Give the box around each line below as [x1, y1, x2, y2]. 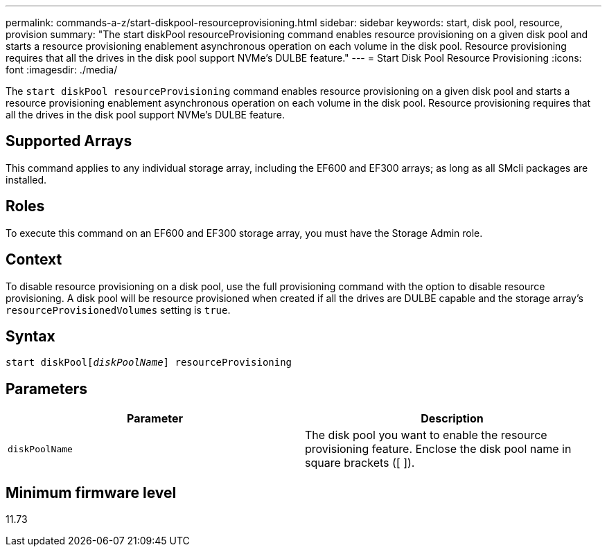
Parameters [6, 380, 87, 398]
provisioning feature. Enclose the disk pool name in [305, 442, 572, 456]
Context [6, 251, 62, 269]
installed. [6, 173, 47, 186]
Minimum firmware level [6, 483, 177, 501]
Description [421, 411, 484, 426]
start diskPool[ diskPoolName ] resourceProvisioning [6, 357, 292, 368]
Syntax [6, 327, 55, 345]
